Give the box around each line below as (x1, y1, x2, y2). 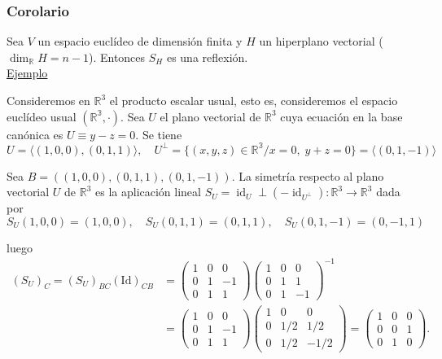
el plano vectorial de (160, 107, 261, 125)
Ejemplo (7, 64, 48, 81)
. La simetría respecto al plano (231, 167, 384, 184)
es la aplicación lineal (95, 183, 201, 200)
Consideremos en (7, 92, 90, 108)
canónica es (7, 125, 63, 142)
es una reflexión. (166, 48, 248, 65)
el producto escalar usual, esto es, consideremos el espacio (109, 92, 398, 108)
